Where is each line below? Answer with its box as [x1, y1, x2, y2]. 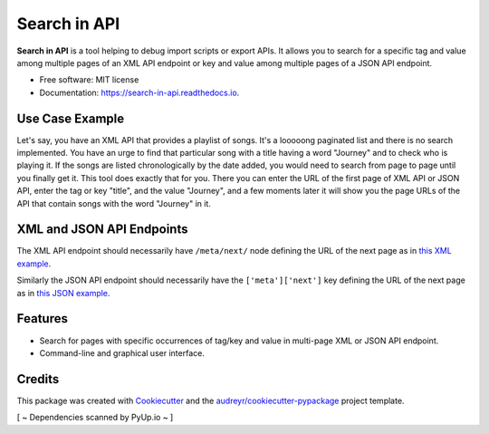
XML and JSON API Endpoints [16, 222, 188, 237]
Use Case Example [16, 111, 125, 126]
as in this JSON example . [16, 287, 110, 298]
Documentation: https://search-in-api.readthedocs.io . [39, 87, 240, 98]
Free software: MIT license [39, 74, 139, 85]
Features [16, 311, 68, 326]
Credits [16, 371, 60, 387]
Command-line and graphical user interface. [39, 347, 206, 358]
